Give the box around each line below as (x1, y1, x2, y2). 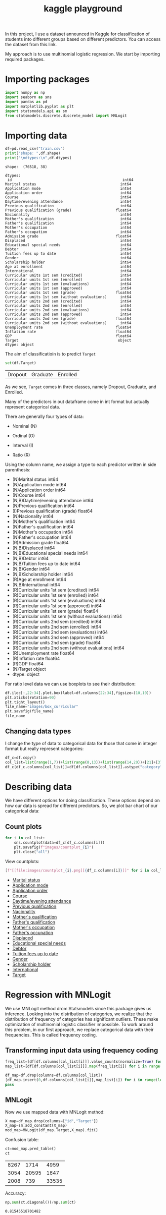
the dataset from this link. (5, 42, 57, 48)
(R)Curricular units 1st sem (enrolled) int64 (12, 592, 99, 598)
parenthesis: (5, 466, 31, 472)
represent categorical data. (5, 404, 60, 409)
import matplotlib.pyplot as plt (5, 104, 74, 109)
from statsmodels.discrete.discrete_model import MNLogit (5, 113, 127, 118)
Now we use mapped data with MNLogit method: (5, 1109, 105, 1115)
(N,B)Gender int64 (12, 566, 50, 572)
